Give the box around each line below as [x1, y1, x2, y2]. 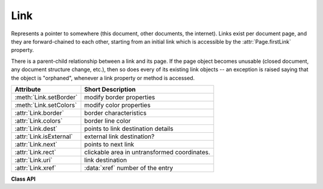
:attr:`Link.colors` [14, 117, 63, 125]
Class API [11, 175, 36, 182]
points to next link [84, 140, 135, 148]
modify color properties [84, 100, 151, 109]
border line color [84, 117, 131, 125]
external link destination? [84, 132, 155, 141]
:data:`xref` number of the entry [84, 163, 173, 172]
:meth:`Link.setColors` [14, 100, 77, 109]
